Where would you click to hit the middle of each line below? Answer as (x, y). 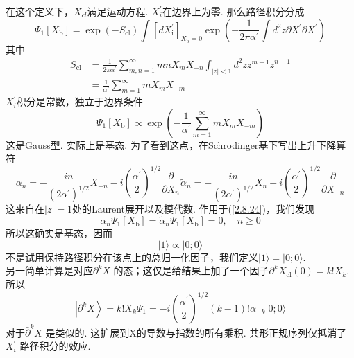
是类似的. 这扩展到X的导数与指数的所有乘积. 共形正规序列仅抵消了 (196, 332)
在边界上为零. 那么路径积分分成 (233, 11)
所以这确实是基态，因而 (59, 233)
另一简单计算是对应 (49, 270)
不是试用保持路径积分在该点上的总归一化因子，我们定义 (132, 257)
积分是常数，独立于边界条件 (79, 101)
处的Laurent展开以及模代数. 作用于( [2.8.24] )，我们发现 (193, 209)
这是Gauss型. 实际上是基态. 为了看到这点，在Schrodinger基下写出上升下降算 (176, 144)
